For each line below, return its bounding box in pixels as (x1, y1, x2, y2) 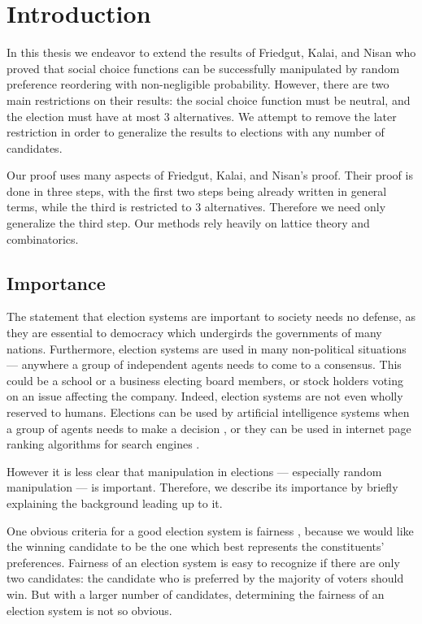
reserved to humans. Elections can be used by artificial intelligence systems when (7, 404, 410, 421)
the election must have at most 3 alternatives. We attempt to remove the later (7, 107, 397, 124)
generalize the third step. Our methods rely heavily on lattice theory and (7, 214, 370, 232)
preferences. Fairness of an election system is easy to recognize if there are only (7, 553, 400, 570)
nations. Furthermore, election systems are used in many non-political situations (7, 340, 407, 357)
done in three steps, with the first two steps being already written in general (7, 182, 387, 199)
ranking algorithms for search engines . (7, 435, 200, 453)
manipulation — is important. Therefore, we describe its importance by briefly (7, 479, 398, 496)
